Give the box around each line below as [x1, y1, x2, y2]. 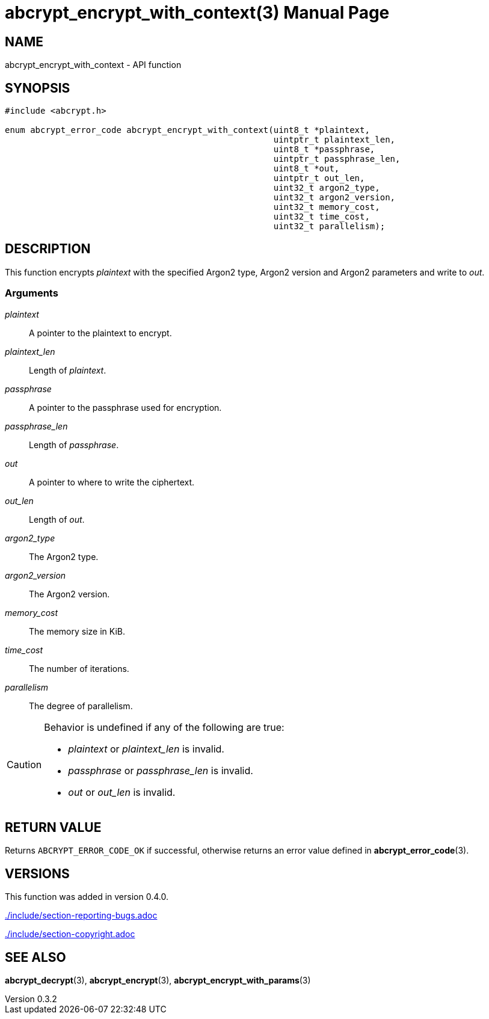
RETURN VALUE [5, 820, 102, 836]
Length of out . [29, 514, 85, 525]
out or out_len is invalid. [68, 786, 176, 798]
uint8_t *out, [273, 164, 340, 174]
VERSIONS [5, 866, 70, 881]
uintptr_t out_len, [273, 173, 365, 183]
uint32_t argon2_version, [273, 192, 396, 203]
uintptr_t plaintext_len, [273, 135, 396, 145]
